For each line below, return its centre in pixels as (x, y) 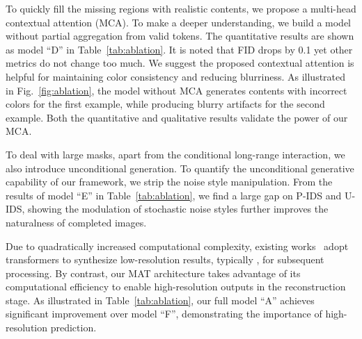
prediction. (73, 328)
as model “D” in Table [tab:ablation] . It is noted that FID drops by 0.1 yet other (179, 49)
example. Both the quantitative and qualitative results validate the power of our (177, 117)
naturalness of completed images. (76, 222)
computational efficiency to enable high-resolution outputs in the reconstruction (176, 287)
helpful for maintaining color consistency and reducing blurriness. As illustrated (176, 76)
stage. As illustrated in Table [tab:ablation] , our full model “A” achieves (160, 300)
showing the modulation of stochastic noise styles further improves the (178, 209)
